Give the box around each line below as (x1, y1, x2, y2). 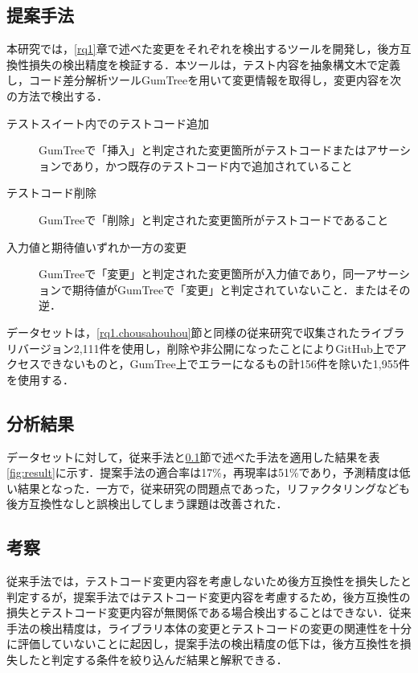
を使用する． (6, 371, 74, 388)
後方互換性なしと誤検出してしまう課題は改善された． (6, 495, 288, 512)
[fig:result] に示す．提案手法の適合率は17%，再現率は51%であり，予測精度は (6, 464, 400, 481)
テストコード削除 (6, 184, 96, 201)
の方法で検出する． (6, 87, 108, 104)
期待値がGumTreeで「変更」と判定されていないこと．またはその (72, 281, 411, 298)
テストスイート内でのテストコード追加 (6, 114, 209, 131)
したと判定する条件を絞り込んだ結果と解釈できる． (17, 651, 288, 668)
